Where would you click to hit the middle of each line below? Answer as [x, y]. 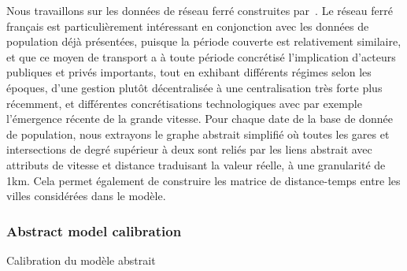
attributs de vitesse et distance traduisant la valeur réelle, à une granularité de [196, 164]
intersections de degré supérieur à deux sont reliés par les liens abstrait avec [189, 149]
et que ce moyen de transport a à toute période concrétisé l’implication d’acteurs [201, 56]
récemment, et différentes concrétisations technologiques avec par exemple [184, 103]
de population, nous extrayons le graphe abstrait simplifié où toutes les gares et [198, 134]
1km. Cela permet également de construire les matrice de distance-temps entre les [203, 180]
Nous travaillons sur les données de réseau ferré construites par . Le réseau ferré [200, 10]
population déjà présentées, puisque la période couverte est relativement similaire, [204, 41]
